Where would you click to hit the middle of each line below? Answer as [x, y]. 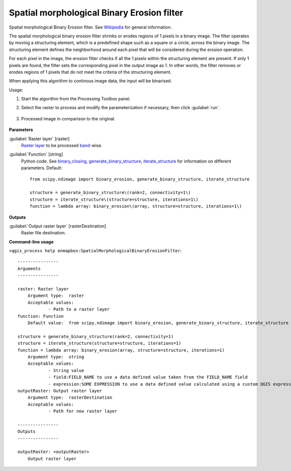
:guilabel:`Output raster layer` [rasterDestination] [57, 226]
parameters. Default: [42, 168]
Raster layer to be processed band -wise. [62, 146]
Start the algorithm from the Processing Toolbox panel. [76, 99]
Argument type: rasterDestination [70, 398]
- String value [66, 370]
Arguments [29, 268]
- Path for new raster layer [83, 411]
